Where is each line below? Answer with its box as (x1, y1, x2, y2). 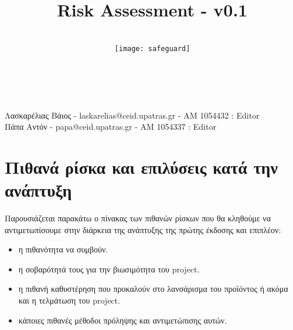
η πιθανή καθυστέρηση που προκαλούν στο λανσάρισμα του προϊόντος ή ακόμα (18, 282, 288, 295)
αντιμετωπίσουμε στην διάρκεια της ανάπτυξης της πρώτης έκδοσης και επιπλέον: (5, 223, 281, 235)
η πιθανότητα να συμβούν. (18, 243, 108, 255)
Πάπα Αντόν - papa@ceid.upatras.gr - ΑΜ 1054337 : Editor (5, 120, 216, 133)
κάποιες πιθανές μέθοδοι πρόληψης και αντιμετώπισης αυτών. (18, 314, 227, 326)
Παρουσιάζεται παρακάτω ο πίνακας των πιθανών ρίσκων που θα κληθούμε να (5, 212, 271, 224)
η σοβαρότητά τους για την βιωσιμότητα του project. (18, 262, 200, 275)
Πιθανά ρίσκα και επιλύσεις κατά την (5, 154, 278, 179)
